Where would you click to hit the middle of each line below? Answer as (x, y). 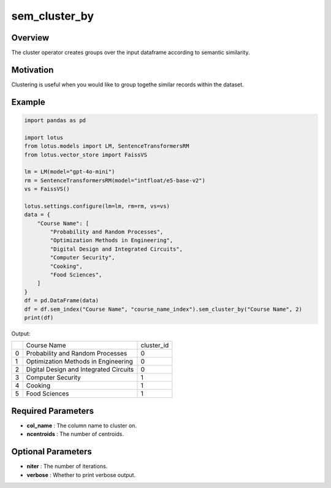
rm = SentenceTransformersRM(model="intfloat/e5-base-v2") (115, 180)
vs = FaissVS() (47, 189)
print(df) (39, 318)
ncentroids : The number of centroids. (75, 434)
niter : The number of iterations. (67, 467)
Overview (30, 38)
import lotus (44, 137)
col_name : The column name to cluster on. (82, 425)
